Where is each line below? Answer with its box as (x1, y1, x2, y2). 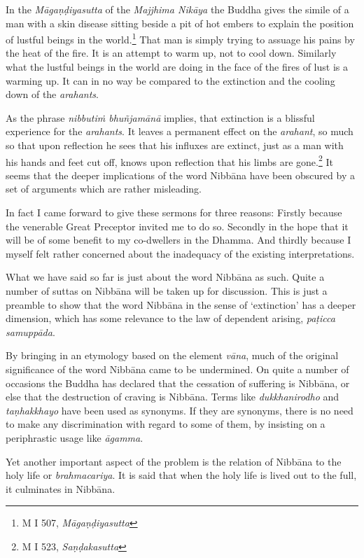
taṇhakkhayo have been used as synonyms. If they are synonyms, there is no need (6, 403, 353, 417)
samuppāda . (6, 324, 55, 339)
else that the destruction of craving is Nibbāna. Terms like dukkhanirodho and (6, 389, 339, 404)
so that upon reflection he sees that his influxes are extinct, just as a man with (6, 138, 344, 152)
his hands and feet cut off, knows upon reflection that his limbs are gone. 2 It (6, 152, 333, 169)
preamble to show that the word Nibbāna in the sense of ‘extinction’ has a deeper (6, 297, 356, 312)
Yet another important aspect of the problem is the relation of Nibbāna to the (6, 454, 342, 468)
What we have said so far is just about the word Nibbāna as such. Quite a (6, 270, 325, 284)
